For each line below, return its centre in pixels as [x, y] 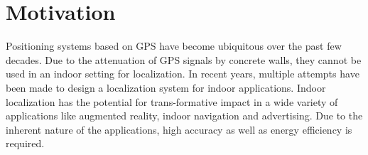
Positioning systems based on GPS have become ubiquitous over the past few [174, 46]
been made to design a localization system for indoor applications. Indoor [166, 87]
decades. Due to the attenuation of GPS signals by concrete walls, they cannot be [184, 59]
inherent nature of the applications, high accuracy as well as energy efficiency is [179, 129]
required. [25, 143]
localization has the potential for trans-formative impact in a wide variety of [172, 101]
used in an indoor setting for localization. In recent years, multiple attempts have [183, 74]
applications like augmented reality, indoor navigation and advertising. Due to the [184, 116]
